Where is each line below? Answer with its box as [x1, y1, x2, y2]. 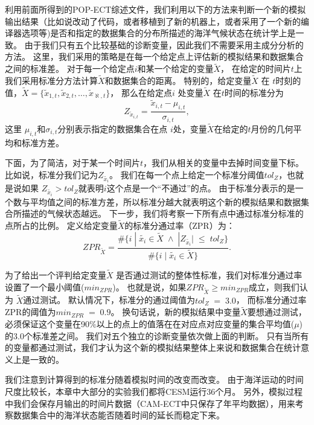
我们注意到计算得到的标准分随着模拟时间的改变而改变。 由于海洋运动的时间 [5, 373, 304, 386]
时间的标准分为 [224, 86, 284, 98]
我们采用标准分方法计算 [5, 74, 98, 86]
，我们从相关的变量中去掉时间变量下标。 [143, 156, 304, 169]
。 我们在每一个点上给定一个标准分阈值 [109, 168, 264, 181]
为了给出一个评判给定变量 [5, 269, 106, 281]
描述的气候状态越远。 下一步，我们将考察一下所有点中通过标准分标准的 [21, 207, 304, 220]
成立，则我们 [248, 280, 300, 293]
